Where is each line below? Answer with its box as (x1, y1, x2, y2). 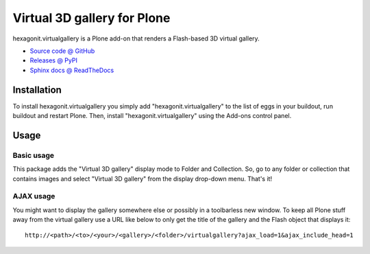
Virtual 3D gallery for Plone (12, 10, 171, 25)
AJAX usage (12, 192, 56, 201)
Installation (12, 84, 62, 95)
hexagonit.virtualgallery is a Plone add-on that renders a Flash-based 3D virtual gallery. (12, 34, 260, 43)
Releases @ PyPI (29, 56, 78, 65)
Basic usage (12, 150, 55, 160)
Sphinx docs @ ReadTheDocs (29, 66, 114, 74)
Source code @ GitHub (29, 47, 95, 55)
